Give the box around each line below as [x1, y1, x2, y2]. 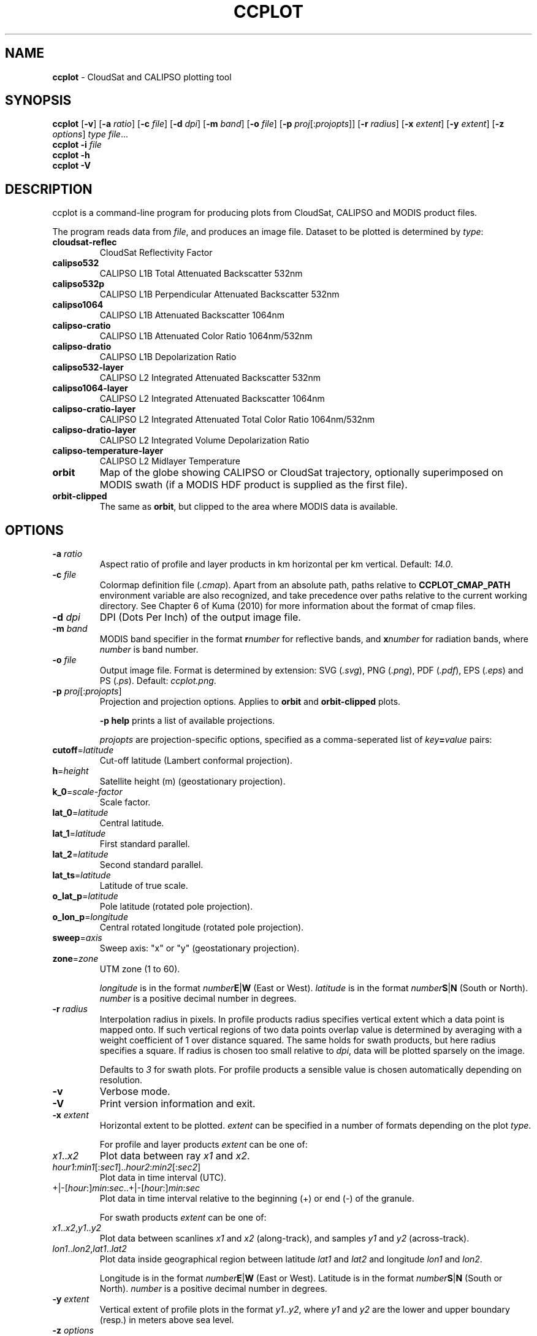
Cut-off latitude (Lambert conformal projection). [99, 755, 292, 766]
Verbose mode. [99, 1085, 170, 1098]
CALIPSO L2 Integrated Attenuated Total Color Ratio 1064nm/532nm [99, 414, 375, 425]
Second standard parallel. [99, 859, 204, 870]
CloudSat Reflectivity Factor [99, 247, 213, 258]
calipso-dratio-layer [52, 424, 136, 436]
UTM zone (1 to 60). [99, 964, 180, 975]
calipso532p [52, 278, 105, 290]
